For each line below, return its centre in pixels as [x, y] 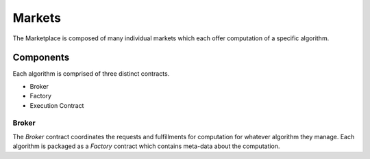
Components [41, 58]
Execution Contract [57, 105]
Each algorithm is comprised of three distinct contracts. [91, 74]
